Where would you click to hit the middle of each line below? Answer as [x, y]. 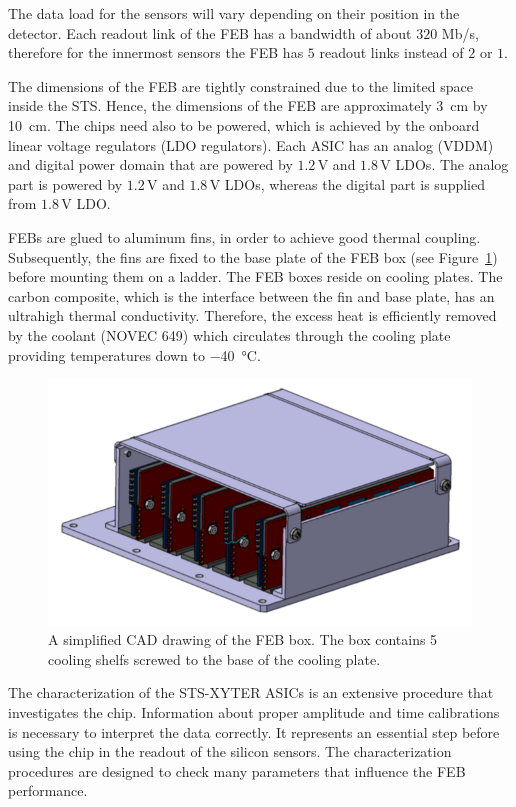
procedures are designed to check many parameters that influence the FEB [237, 770]
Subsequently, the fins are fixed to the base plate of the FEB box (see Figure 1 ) [253, 256]
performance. [48, 790]
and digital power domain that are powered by [150, 164]
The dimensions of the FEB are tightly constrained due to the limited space [240, 85]
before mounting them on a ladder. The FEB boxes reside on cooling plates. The [255, 276]
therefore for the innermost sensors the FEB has [156, 52]
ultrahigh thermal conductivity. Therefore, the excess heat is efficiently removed [252, 315]
